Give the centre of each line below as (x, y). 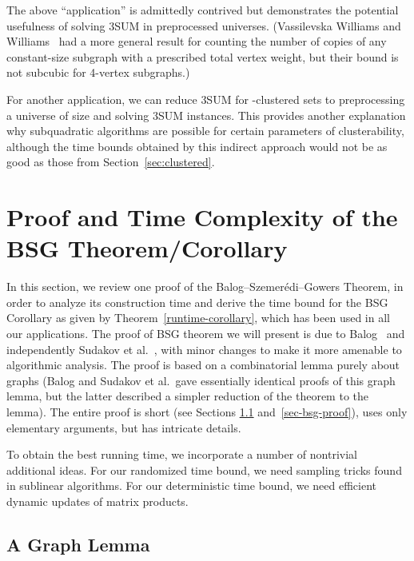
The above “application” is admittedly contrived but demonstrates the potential (203, 10)
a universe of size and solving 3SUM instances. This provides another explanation (206, 115)
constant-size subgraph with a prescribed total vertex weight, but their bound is (203, 56)
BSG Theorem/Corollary (147, 248)
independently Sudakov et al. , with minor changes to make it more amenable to (204, 349)
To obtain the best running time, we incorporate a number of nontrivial (182, 454)
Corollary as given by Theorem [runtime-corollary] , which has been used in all (198, 318)
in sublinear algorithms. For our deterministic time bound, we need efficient (192, 485)
